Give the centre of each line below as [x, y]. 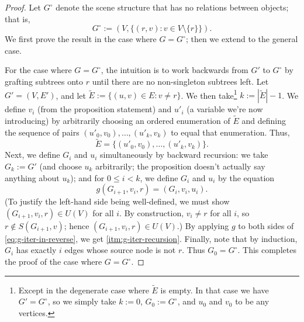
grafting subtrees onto [44, 81]
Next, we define [32, 155]
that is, [18, 18]
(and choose [61, 166]
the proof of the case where [53, 261]
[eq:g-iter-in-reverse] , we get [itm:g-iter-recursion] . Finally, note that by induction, [151, 238]
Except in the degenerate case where [84, 290]
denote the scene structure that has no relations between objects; [172, 7]
